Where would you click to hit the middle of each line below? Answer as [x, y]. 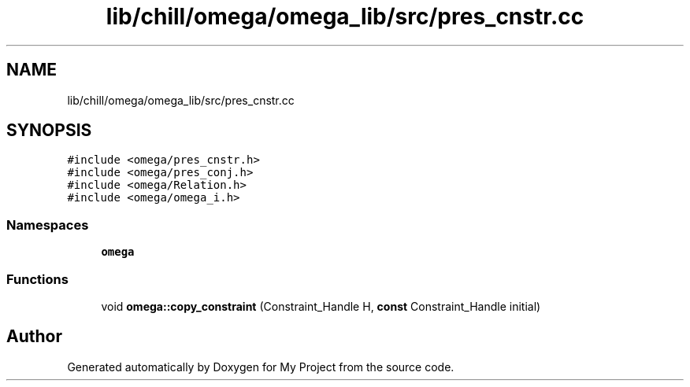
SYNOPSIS [49, 131]
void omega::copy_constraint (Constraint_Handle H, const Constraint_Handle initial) [321, 306]
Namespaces [48, 225]
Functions [37, 279]
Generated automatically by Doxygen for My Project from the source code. [261, 367]
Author [34, 337]
